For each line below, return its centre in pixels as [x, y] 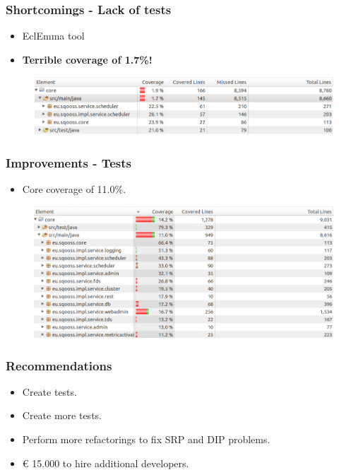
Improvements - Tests [69, 162]
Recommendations [59, 365]
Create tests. [49, 391]
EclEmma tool [53, 36]
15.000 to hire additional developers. [111, 463]
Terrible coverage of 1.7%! [87, 59]
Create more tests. [62, 415]
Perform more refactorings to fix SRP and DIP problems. [146, 439]
